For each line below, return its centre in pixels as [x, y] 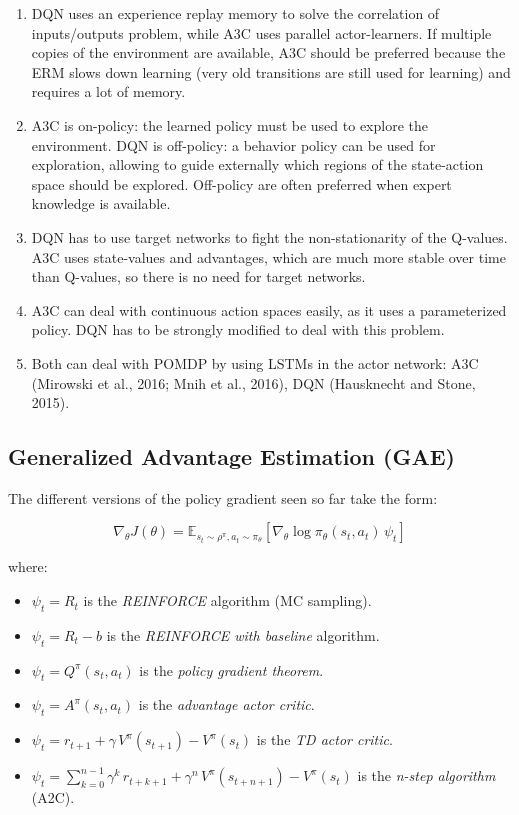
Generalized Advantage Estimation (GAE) [231, 456]
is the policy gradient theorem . [231, 669]
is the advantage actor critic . [226, 704]
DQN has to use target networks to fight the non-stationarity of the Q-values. [269, 236]
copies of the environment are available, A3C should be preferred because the [268, 52]
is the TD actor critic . [324, 739]
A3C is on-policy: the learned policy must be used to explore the [229, 124]
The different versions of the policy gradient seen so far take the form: [223, 497]
